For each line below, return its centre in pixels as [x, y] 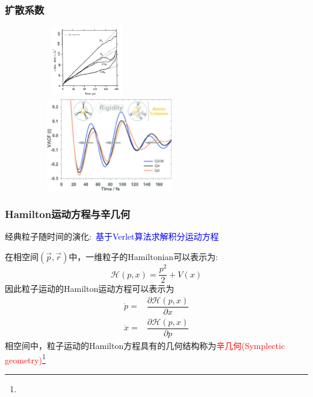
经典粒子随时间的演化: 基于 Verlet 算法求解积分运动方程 [112, 236]
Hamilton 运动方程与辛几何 [68, 214]
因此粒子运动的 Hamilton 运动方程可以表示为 [90, 289]
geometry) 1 [25, 359]
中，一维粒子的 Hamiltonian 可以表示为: [144, 256]
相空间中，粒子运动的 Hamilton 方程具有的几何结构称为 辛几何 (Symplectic [145, 345]
